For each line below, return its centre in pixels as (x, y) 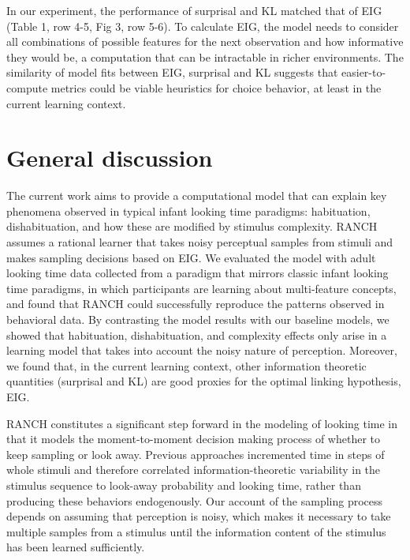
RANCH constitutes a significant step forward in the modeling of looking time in (202, 423)
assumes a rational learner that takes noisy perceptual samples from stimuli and (200, 242)
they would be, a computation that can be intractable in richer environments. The (205, 56)
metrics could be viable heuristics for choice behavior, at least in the (216, 87)
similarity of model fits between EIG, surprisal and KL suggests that (172, 72)
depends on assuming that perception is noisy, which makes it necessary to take (199, 516)
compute (27, 87)
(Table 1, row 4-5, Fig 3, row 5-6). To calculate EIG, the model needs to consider (203, 26)
